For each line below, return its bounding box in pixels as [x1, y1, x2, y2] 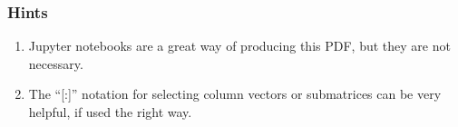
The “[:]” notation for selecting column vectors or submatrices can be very [28, 84, 442, 103]
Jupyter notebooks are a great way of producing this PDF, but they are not [28, 36, 451, 55]
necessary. [28, 54, 83, 73]
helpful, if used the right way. [28, 103, 192, 121]
